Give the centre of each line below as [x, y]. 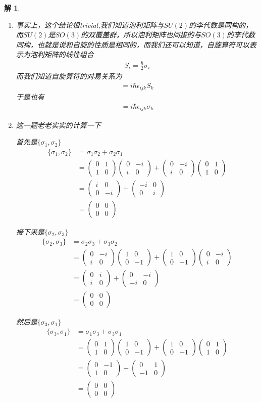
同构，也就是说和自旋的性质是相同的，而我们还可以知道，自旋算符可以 [133, 44]
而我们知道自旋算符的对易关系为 [69, 76]
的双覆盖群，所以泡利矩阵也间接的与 [141, 35]
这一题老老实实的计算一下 [58, 125]
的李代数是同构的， [221, 25]
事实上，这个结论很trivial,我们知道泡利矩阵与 [90, 25]
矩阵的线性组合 [69, 54]
